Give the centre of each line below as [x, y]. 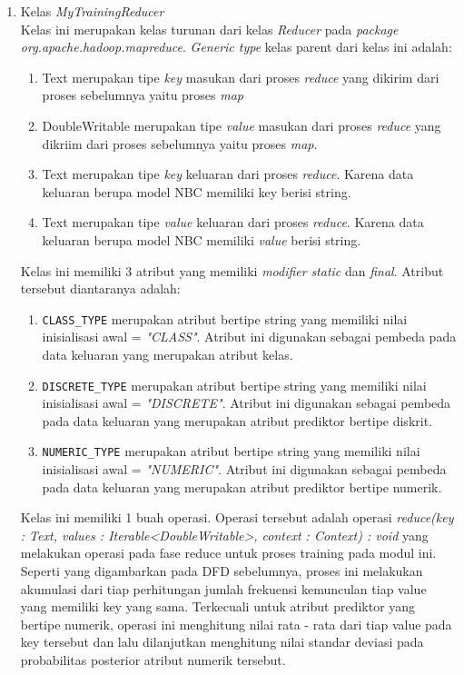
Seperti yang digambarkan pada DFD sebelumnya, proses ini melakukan [222, 571]
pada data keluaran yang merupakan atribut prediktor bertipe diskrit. [237, 420]
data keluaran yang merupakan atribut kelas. [168, 354]
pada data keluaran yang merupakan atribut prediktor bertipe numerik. [242, 486]
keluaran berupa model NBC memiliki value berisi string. [202, 239]
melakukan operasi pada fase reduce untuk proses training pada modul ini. [228, 553]
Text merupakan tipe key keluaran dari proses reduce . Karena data [228, 174]
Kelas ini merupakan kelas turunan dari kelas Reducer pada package [209, 29]
